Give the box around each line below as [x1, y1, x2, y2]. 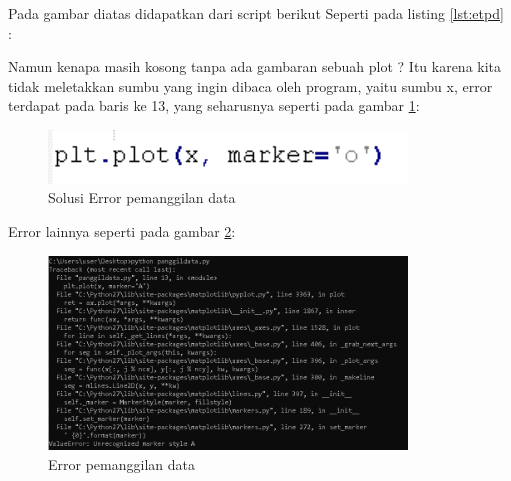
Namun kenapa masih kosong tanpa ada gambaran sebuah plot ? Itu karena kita [8, 56, 502, 77]
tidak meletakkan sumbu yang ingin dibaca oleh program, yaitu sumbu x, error [8, 75, 493, 96]
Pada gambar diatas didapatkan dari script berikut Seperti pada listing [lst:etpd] [8, 3, 504, 23]
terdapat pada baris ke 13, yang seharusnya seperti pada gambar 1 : [8, 95, 420, 116]
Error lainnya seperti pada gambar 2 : [8, 220, 236, 241]
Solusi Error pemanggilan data [48, 187, 236, 208]
